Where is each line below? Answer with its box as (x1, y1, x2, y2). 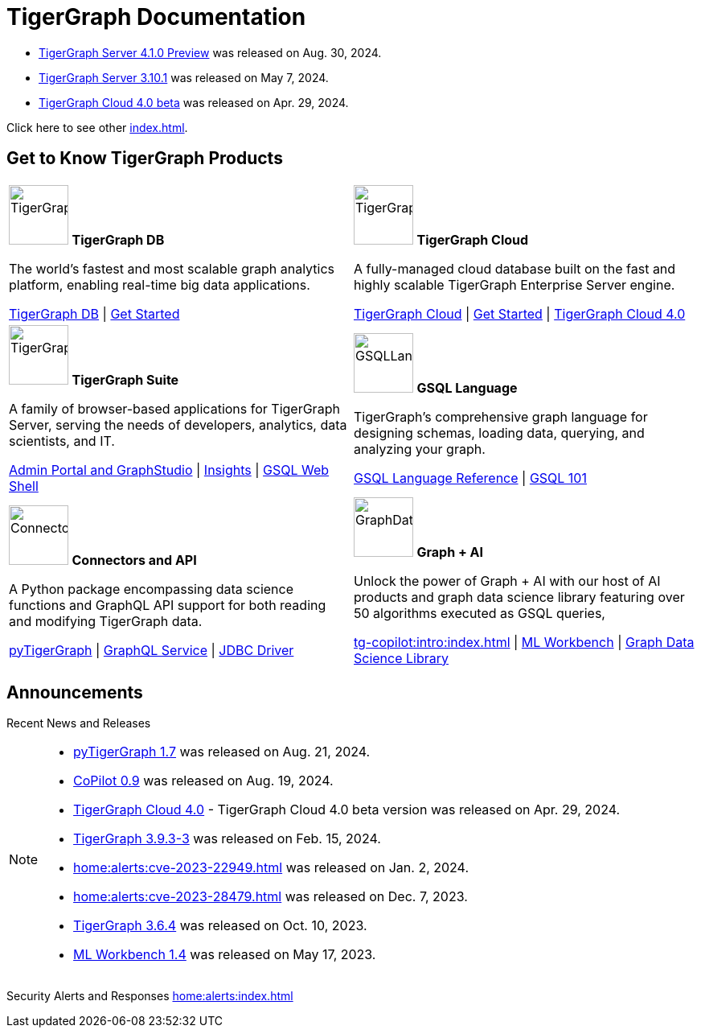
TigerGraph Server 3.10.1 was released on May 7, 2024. (39, 70, 329, 84)
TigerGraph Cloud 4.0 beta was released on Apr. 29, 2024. (39, 95, 349, 109)
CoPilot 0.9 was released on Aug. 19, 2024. (73, 772, 334, 789)
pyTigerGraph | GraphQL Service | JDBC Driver (9, 641, 294, 658)
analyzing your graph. (354, 440, 486, 457)
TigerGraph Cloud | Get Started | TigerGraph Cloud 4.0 (354, 305, 686, 322)
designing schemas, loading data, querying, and (354, 424, 645, 441)
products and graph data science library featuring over (354, 588, 685, 605)
